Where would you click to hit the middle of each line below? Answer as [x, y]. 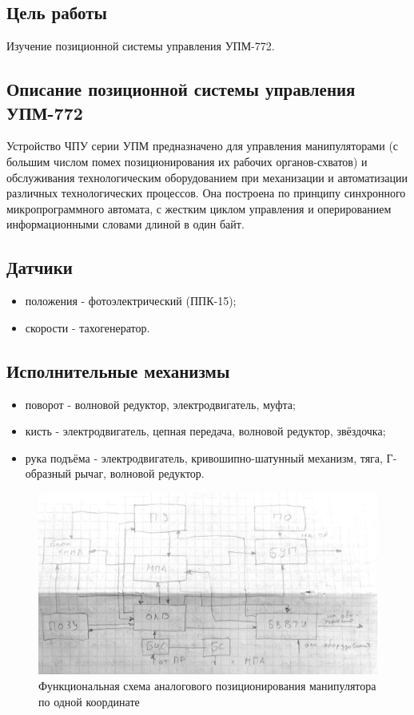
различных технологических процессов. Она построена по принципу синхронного [206, 193]
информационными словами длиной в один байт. [125, 224]
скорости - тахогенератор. [88, 327]
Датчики [40, 267]
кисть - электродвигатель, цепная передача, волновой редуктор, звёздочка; [205, 431]
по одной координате [89, 701]
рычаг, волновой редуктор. [139, 473]
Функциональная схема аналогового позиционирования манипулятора [207, 685]
